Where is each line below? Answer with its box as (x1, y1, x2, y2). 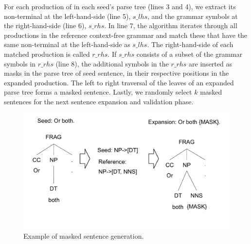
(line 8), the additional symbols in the (55, 58, 169, 68)
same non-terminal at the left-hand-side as (4, 39, 130, 49)
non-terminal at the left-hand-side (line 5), (4, 11, 131, 21)
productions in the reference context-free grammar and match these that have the (4, 30, 248, 40)
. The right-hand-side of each (147, 39, 233, 49)
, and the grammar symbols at (147, 11, 238, 21)
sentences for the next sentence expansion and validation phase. (4, 96, 194, 106)
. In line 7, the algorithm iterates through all (104, 20, 237, 31)
